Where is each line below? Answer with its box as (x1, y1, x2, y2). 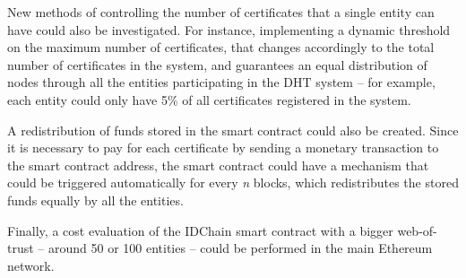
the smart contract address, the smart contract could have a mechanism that (7, 155, 429, 174)
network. (7, 256, 55, 274)
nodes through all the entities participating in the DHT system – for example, (7, 73, 436, 91)
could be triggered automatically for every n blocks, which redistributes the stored (7, 173, 459, 192)
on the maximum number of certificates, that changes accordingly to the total (7, 38, 435, 56)
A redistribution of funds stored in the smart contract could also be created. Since (7, 120, 459, 139)
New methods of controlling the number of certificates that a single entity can (7, 3, 435, 21)
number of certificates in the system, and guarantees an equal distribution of (7, 55, 427, 74)
